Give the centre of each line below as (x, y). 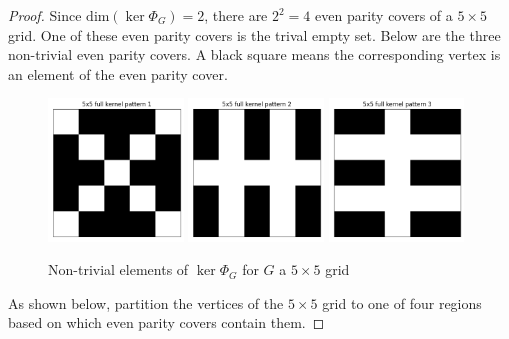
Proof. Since (45, 15)
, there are (236, 15)
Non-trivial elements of (118, 269)
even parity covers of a (384, 15)
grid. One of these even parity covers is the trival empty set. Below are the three (254, 34)
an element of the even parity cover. (118, 73)
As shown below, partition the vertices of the (146, 302)
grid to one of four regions (402, 302)
